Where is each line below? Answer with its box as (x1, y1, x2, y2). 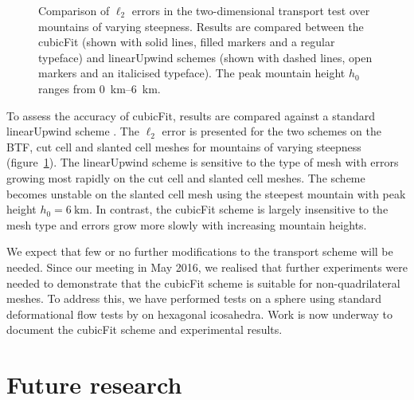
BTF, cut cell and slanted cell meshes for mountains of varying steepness (6, 138, 361, 155)
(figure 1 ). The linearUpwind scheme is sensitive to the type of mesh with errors (6, 154, 399, 171)
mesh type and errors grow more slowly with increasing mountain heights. (6, 216, 367, 233)
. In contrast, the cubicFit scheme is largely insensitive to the (89, 201, 389, 218)
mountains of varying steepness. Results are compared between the (38, 18, 364, 34)
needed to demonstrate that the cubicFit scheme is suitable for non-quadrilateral (6, 274, 400, 291)
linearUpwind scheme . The (6, 123, 139, 139)
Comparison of (38, 2, 110, 18)
